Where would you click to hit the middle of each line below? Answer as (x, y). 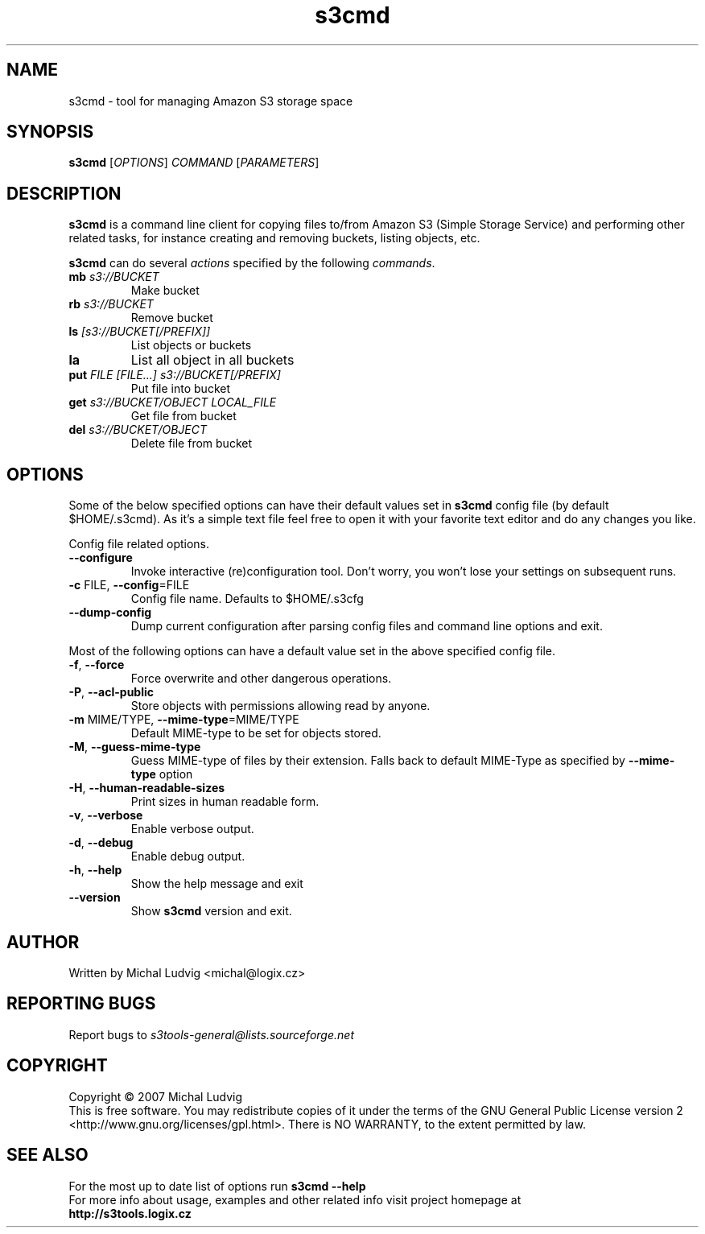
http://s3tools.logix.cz (130, 1213)
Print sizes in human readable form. (225, 802)
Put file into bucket (180, 389)
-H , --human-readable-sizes (147, 788)
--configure (101, 558)
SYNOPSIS (50, 132)
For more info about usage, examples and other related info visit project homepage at (295, 1199)
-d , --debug (101, 843)
